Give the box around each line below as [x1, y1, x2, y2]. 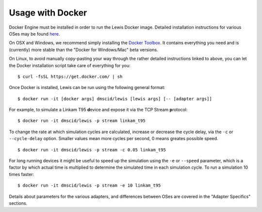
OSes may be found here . [9, 31, 60, 36]
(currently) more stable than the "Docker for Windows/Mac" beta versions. [9, 47, 158, 53]
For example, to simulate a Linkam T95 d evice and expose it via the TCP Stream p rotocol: [9, 107, 188, 113]
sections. [9, 200, 28, 206]
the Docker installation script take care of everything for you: [9, 62, 131, 68]
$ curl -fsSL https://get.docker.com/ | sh [17, 73, 123, 79]
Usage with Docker [9, 7, 87, 18]
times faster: [9, 171, 34, 177]
